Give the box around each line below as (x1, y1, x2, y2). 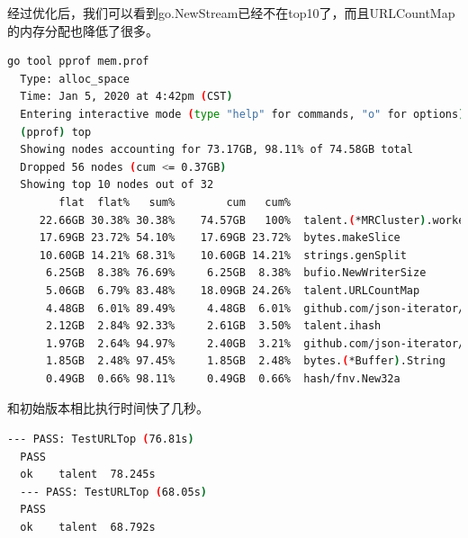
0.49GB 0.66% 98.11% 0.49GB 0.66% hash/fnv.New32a (45, 372, 400, 385)
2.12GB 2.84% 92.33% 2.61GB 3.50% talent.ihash (45, 319, 382, 333)
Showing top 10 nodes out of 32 (20, 178, 214, 192)
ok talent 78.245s (20, 468, 156, 481)
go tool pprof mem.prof (7, 55, 149, 68)
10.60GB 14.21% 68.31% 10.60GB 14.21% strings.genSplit (39, 248, 407, 262)
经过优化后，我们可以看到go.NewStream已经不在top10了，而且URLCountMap (7, 4, 455, 22)
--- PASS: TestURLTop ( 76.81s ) (7, 433, 194, 446)
